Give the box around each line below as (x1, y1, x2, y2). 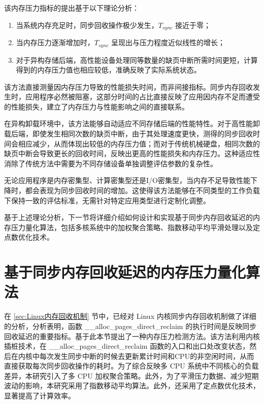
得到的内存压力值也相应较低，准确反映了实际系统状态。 (16, 64, 201, 75)
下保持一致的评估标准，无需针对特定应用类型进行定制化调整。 (4, 195, 210, 205)
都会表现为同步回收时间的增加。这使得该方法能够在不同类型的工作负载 (25, 185, 260, 196)
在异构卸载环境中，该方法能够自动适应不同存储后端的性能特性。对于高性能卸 (4, 118, 260, 129)
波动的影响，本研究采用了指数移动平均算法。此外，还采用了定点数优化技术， (4, 380, 260, 391)
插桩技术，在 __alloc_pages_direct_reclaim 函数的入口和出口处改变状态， (4, 341, 250, 351)
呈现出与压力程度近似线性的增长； (111, 37, 225, 48)
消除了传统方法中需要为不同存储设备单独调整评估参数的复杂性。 (4, 158, 217, 168)
